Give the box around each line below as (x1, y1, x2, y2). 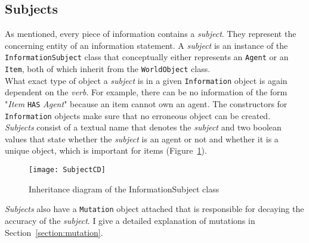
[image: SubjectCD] (29, 166, 106, 175)
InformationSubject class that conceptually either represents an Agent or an (5, 51, 289, 63)
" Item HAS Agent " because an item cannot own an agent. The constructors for (5, 97, 288, 110)
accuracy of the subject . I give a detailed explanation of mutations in (5, 214, 255, 226)
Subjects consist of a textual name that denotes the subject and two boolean (5, 121, 282, 133)
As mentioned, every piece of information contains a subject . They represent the (5, 27, 296, 40)
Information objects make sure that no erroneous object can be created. (5, 109, 271, 121)
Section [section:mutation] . (5, 226, 103, 238)
